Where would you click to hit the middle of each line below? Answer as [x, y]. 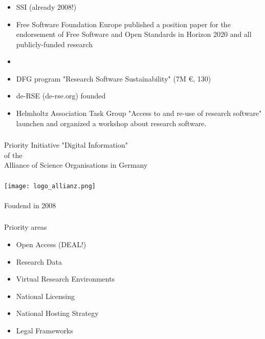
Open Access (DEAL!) [51, 244]
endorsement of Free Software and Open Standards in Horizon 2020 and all [134, 34]
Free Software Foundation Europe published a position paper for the [123, 24]
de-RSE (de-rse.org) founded [61, 96]
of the [13, 155]
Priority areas [26, 227]
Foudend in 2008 [30, 205]
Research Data [39, 261]
